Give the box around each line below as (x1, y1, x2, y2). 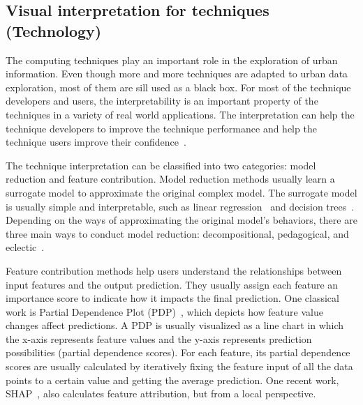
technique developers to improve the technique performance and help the (6, 121, 317, 135)
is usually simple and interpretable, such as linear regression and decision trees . (6, 199, 355, 213)
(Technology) (6, 20, 102, 41)
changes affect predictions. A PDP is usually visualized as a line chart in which (6, 318, 344, 333)
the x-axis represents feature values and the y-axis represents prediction (6, 331, 312, 346)
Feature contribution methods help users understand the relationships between (6, 263, 342, 277)
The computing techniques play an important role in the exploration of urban (6, 52, 338, 67)
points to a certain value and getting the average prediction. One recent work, (6, 372, 339, 387)
